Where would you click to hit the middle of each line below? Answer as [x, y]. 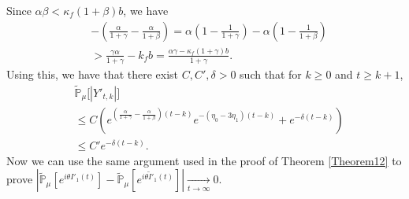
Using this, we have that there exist [93, 74]
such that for [271, 74]
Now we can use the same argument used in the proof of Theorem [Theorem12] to [204, 160]
